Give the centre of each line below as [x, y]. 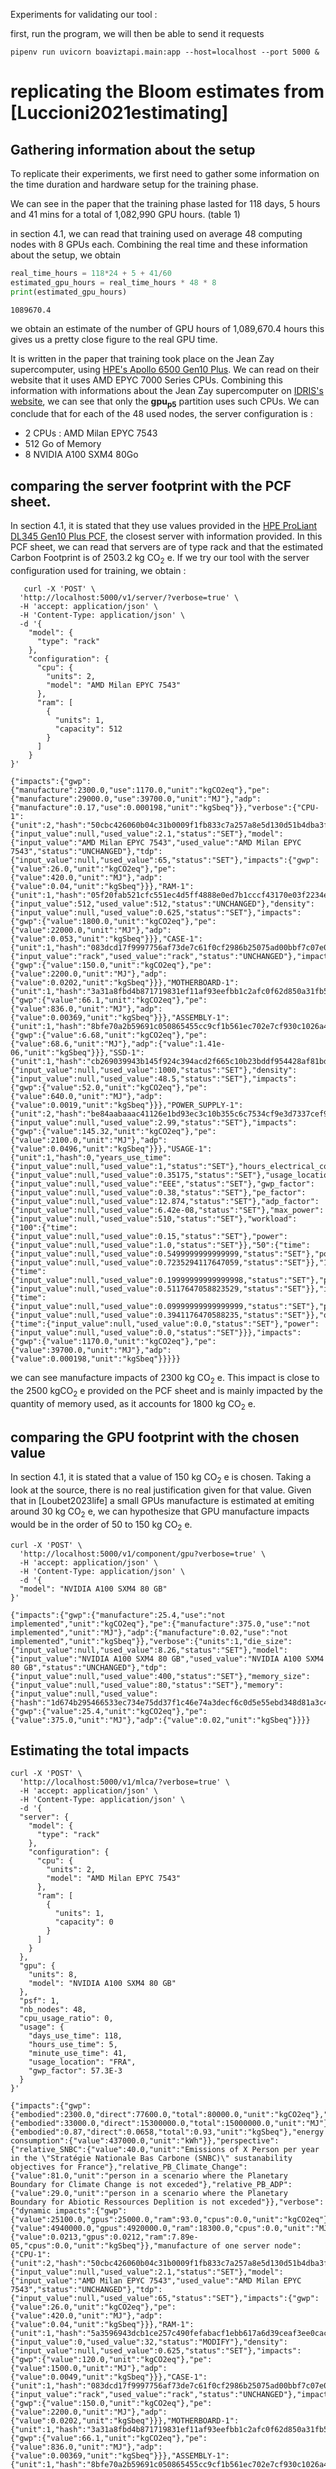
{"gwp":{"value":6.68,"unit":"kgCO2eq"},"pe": [109, 1035]
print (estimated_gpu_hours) [69, 292]
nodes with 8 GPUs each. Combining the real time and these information [159, 244]
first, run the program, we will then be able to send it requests [137, 33]
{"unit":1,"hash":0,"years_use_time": [91, 1158]
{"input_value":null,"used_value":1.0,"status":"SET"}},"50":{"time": [160, 1245]
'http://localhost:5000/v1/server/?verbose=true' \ [129, 598]
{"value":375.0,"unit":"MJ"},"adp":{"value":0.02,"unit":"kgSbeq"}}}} [160, 1720]
